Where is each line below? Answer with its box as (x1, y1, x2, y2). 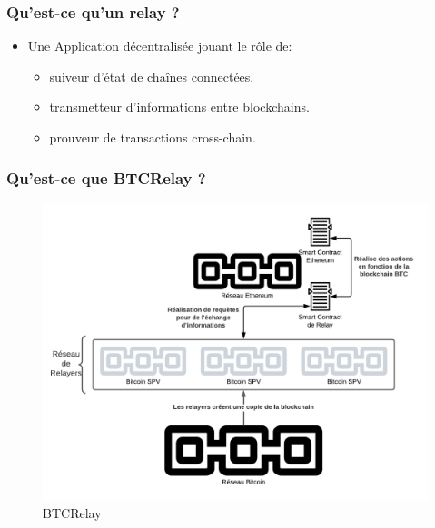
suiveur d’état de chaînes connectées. (49, 66, 254, 85)
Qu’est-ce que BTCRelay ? (6, 166, 206, 189)
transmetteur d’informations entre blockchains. (49, 97, 310, 116)
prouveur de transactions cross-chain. (49, 128, 256, 146)
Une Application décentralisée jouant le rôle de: (27, 36, 292, 55)
